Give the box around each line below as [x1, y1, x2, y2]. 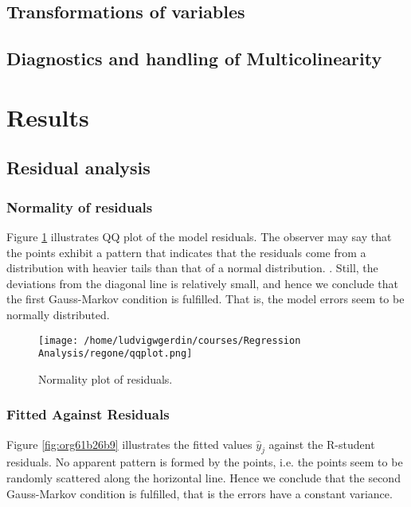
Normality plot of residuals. [38, 370, 173, 387]
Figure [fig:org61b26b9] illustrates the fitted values [6, 435, 252, 452]
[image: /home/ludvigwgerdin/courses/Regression [38, 334, 301, 346]
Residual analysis [6, 155, 151, 180]
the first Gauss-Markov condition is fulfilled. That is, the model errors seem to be [6, 291, 405, 307]
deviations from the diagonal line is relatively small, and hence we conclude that [6, 275, 398, 291]
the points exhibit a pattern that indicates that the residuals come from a [6, 244, 366, 260]
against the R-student [268, 435, 375, 452]
